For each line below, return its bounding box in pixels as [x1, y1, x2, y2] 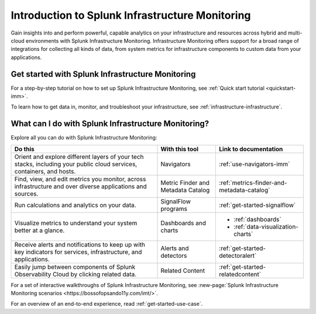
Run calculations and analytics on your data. [14, 201, 137, 209]
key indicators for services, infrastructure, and [14, 248, 142, 256]
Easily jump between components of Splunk [14, 262, 136, 271]
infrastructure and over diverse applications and [14, 182, 147, 190]
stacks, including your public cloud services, [14, 160, 138, 168]
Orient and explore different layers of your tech [14, 152, 144, 161]
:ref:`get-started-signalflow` [219, 201, 296, 209]
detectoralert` [219, 251, 257, 260]
